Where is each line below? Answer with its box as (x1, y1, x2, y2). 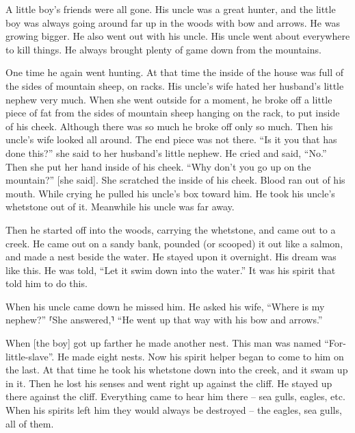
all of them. (5, 416, 54, 430)
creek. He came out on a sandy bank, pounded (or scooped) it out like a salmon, (5, 236, 343, 250)
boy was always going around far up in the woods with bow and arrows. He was (5, 15, 340, 29)
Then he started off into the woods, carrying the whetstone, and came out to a (5, 222, 336, 236)
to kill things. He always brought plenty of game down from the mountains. (5, 42, 321, 56)
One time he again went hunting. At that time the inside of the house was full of (5, 65, 344, 79)
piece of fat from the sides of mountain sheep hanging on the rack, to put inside (5, 106, 340, 120)
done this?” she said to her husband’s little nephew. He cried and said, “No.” (5, 145, 327, 160)
